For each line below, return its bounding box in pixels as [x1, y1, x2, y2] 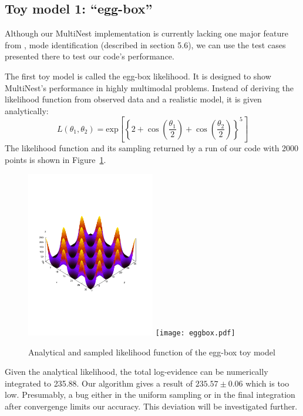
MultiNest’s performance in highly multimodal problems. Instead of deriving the [5, 81, 294, 94]
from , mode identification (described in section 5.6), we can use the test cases [5, 38, 286, 51]
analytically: [5, 104, 49, 117]
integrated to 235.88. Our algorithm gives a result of [5, 377, 193, 389]
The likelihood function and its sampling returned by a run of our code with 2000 [5, 142, 299, 154]
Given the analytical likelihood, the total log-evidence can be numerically [5, 365, 268, 378]
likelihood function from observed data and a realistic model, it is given [5, 93, 262, 105]
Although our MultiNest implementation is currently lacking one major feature [5, 27, 288, 39]
